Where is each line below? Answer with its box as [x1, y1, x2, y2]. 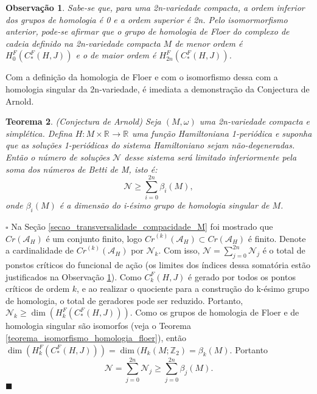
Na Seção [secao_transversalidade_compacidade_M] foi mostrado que [11, 220, 273, 233]
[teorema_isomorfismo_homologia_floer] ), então [5, 331, 187, 344]
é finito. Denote [248, 232, 306, 244]
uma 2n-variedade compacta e [199, 115, 310, 128]
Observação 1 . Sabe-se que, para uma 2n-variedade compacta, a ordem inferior [5, 1, 305, 13]
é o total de [262, 244, 305, 257]
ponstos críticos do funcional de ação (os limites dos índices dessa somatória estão [5, 258, 310, 271]
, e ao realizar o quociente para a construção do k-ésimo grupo [77, 282, 309, 295]
